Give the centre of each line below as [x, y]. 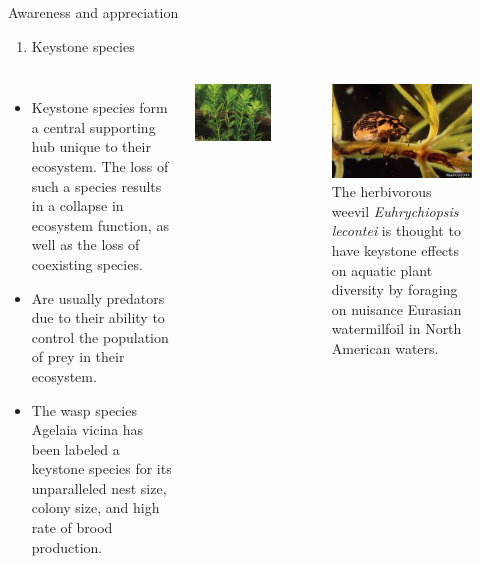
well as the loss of [85, 244]
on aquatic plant [382, 269]
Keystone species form [99, 107]
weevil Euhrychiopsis [395, 210]
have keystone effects [395, 250]
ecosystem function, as [100, 224]
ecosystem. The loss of [100, 165]
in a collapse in [77, 205]
